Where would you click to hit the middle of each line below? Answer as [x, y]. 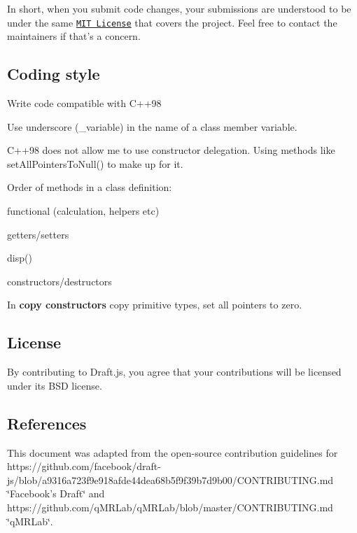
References [47, 423]
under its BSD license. [55, 385]
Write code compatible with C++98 [84, 103]
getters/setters [38, 234]
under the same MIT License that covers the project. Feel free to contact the [172, 22]
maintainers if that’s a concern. [74, 36]
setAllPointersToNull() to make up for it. [95, 163]
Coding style [54, 74]
